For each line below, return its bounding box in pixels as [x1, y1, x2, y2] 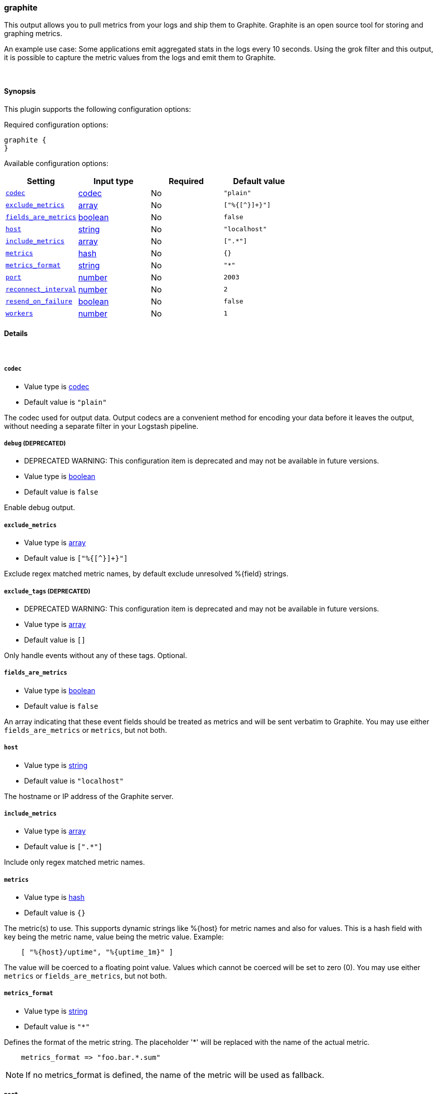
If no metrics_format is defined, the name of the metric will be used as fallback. [26, 1069, 325, 1080]
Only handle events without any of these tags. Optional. [4, 651, 187, 660]
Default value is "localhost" [24, 776, 124, 785]
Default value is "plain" [24, 397, 107, 406]
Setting [27, 176, 55, 186]
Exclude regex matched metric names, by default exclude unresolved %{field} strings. [4, 569, 288, 578]
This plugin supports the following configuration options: [4, 104, 191, 113]
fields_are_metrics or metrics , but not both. [4, 725, 167, 734]
